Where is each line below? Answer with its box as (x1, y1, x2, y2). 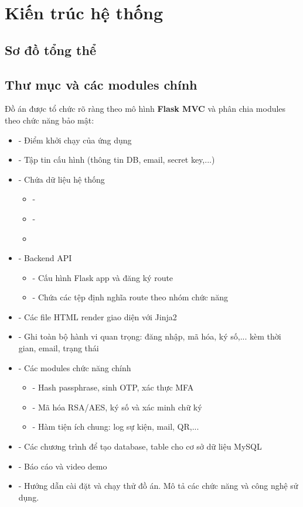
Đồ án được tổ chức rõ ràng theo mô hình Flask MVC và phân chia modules (5, 102, 286, 115)
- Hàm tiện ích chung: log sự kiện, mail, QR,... (32, 420, 199, 433)
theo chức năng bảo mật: (5, 114, 94, 126)
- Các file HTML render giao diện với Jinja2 (18, 310, 177, 323)
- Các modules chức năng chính (18, 361, 131, 374)
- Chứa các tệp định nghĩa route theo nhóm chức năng (32, 291, 228, 303)
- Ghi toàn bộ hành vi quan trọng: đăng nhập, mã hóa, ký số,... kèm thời (18, 330, 281, 342)
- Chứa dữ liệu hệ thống (18, 173, 105, 185)
